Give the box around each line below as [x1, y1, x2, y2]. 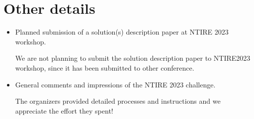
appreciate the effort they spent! [15, 105, 113, 116]
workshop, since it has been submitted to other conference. [15, 62, 194, 73]
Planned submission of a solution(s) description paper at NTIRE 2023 [15, 27, 229, 37]
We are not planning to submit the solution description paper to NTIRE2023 [15, 53, 251, 63]
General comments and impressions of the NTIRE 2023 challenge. [15, 79, 216, 89]
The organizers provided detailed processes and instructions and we [15, 96, 221, 106]
